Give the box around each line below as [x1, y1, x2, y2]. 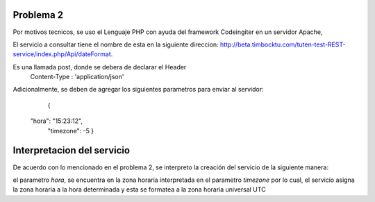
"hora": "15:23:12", [30, 117, 83, 125]
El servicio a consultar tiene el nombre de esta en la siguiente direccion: [12, 40, 219, 49]
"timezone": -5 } [47, 126, 94, 135]
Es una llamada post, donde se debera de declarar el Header [12, 62, 187, 71]
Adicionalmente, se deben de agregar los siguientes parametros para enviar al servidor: [12, 85, 264, 94]
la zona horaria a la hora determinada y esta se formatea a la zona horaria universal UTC [12, 185, 267, 194]
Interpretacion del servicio [12, 144, 131, 156]
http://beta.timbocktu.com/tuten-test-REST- [219, 40, 346, 49]
